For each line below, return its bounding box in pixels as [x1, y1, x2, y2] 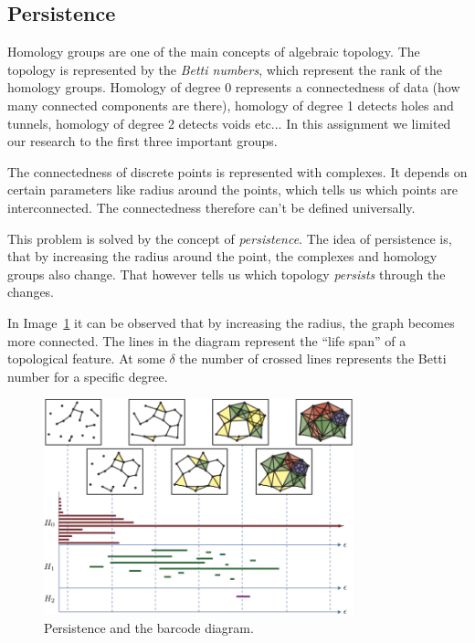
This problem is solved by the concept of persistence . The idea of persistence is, [7, 228, 452, 248]
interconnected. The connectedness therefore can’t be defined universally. [7, 197, 416, 216]
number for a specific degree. [7, 366, 168, 385]
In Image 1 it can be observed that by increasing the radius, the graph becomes [7, 312, 455, 332]
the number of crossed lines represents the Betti [179, 349, 447, 368]
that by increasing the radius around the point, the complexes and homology [7, 247, 438, 266]
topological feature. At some [7, 349, 165, 368]
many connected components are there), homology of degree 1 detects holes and [7, 95, 454, 114]
